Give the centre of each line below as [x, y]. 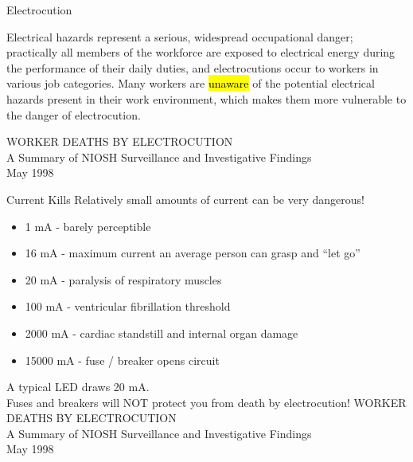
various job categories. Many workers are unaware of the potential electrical [191, 83]
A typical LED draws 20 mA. [78, 387]
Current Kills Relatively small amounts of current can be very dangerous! [185, 199]
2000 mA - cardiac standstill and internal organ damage [162, 333]
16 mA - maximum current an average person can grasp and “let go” [193, 253]
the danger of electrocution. [74, 114]
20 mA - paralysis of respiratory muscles [123, 279]
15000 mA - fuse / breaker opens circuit [122, 360]
